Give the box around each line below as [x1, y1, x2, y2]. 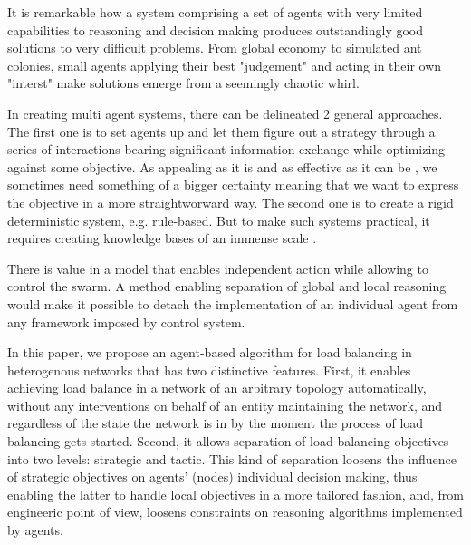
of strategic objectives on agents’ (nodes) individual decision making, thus [7, 467, 418, 486]
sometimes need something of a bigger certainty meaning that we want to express [7, 175, 459, 194]
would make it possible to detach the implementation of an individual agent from [7, 294, 458, 313]
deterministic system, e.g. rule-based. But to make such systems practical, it [7, 210, 430, 229]
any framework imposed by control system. [7, 312, 245, 331]
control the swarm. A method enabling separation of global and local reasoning [7, 277, 447, 296]
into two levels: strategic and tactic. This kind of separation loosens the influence [7, 449, 457, 468]
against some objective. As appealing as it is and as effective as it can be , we [7, 157, 437, 176]
